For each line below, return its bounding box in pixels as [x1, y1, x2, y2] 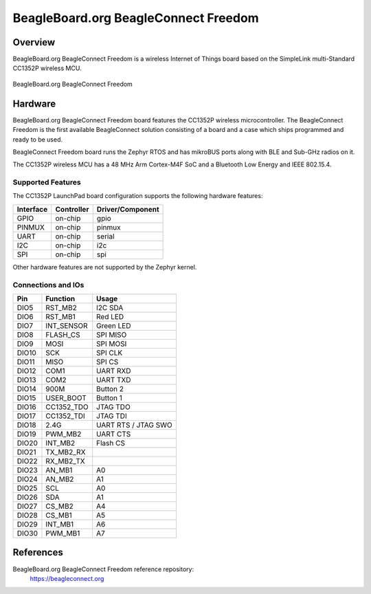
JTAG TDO [96, 402, 131, 412]
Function [45, 294, 76, 303]
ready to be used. [12, 135, 63, 144]
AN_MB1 [45, 465, 73, 474]
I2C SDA [96, 302, 124, 312]
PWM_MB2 [45, 429, 82, 439]
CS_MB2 [45, 501, 74, 511]
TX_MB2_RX [45, 447, 86, 456]
